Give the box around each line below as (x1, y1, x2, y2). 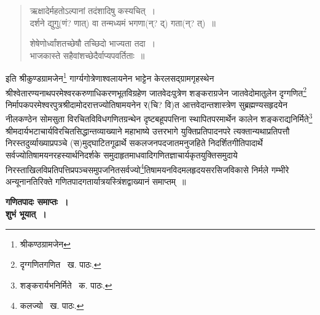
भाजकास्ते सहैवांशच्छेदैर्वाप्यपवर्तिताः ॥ (29, 49, 145, 61)
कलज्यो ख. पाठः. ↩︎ (20, 299, 84, 312)
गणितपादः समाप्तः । (6, 195, 69, 208)
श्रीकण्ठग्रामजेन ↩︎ (20, 237, 71, 250)
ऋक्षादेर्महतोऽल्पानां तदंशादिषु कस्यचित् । (29, 4, 156, 17)
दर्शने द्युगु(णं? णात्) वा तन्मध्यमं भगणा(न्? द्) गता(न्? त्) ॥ (29, 16, 216, 29)
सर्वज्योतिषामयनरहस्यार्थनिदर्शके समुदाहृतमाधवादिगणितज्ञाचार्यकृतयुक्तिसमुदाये (6, 148, 238, 161)
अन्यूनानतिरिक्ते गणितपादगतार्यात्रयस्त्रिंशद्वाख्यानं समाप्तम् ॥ (6, 174, 186, 187)
